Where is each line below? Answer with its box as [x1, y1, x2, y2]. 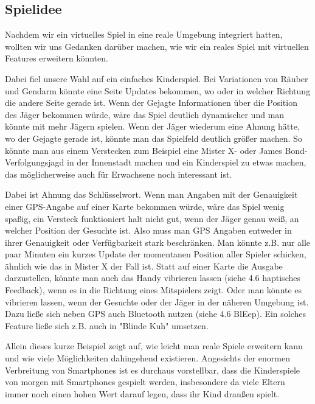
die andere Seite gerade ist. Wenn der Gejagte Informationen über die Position [5, 96, 297, 109]
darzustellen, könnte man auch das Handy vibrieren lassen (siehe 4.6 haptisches [5, 271, 300, 284]
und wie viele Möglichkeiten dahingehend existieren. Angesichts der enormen [5, 352, 290, 364]
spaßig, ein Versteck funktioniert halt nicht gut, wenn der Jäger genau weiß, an [5, 212, 299, 225]
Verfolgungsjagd [5, 156, 64, 169]
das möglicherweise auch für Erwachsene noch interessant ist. [5, 167, 232, 180]
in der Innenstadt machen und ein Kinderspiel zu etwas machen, [67, 156, 306, 169]
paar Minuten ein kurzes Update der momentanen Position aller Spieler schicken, [5, 248, 306, 260]
